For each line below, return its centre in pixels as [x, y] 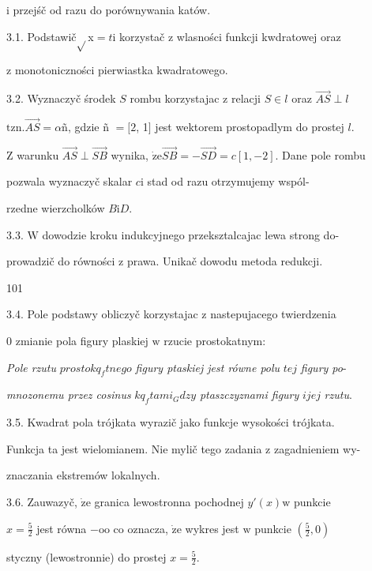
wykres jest [212, 528]
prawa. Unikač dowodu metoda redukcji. [225, 261]
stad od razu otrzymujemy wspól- [228, 181]
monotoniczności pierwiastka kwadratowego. [121, 70]
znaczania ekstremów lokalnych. [83, 475]
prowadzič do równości [61, 261]
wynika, [130, 154]
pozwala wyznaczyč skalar [70, 181]
